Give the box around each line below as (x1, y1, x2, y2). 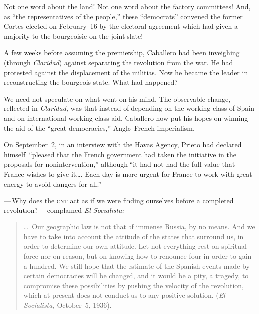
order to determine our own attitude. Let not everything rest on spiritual (23, 241, 247, 251)
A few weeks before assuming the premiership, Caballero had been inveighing (4, 47, 240, 58)
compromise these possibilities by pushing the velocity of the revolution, (23, 280, 244, 290)
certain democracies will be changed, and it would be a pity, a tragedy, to (23, 270, 249, 281)
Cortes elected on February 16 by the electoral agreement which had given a (4, 21, 238, 31)
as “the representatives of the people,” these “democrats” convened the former (4, 11, 243, 21)
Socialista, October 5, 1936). (23, 300, 112, 310)
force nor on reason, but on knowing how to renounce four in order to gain (23, 251, 252, 261)
